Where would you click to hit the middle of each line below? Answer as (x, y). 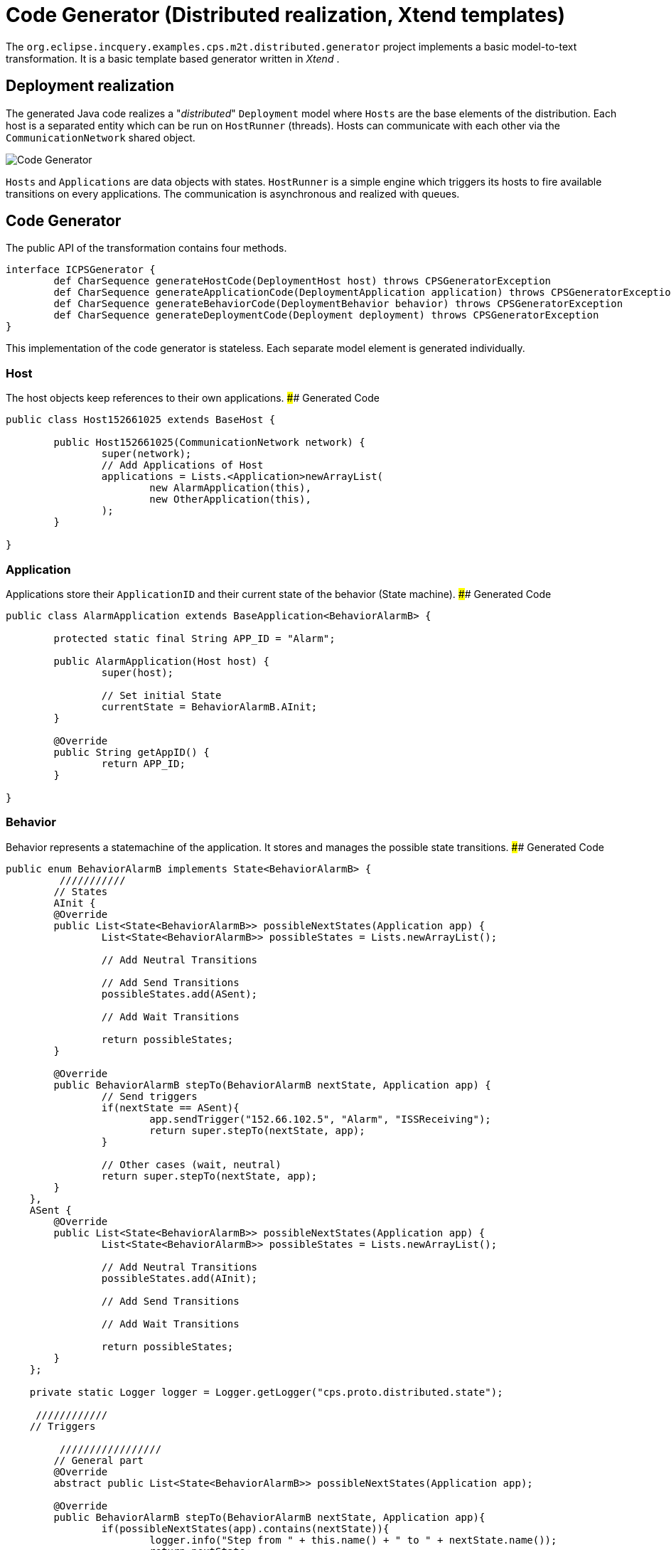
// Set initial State (161, 695)
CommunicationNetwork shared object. (101, 137)
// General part (98, 1460)
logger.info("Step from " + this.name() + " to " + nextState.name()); (353, 1540)
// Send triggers (149, 1096)
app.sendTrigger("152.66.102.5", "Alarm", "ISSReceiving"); (320, 1119)
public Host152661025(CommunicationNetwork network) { (209, 443)
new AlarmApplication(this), (230, 488)
